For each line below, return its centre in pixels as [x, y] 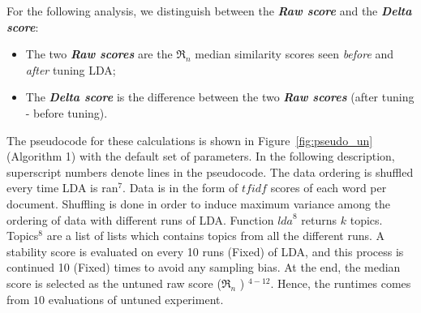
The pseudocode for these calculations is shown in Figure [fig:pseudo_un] [190, 140]
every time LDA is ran [62, 188]
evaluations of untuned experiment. [136, 299]
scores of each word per [329, 188]
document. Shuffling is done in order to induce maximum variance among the [199, 203]
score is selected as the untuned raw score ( [114, 283]
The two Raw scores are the [99, 54]
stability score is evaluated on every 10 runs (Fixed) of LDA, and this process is [205, 251]
